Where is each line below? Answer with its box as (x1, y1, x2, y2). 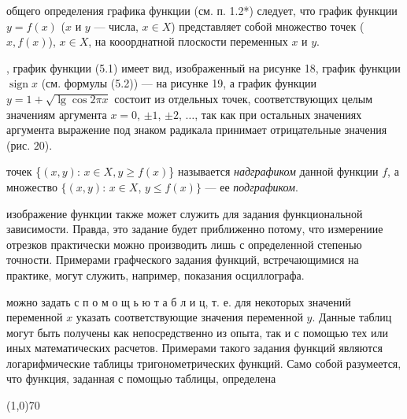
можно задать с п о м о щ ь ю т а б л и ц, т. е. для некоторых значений (6, 293, 351, 310)
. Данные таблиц (312, 309, 392, 325)
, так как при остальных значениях (194, 106, 362, 122)
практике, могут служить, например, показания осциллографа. (6, 266, 305, 283)
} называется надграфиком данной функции (168, 163, 379, 180)
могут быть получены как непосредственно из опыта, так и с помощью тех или (6, 324, 388, 340)
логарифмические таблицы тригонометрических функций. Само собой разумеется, (6, 354, 401, 371)
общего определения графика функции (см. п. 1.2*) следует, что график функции (6, 2, 398, 18)
